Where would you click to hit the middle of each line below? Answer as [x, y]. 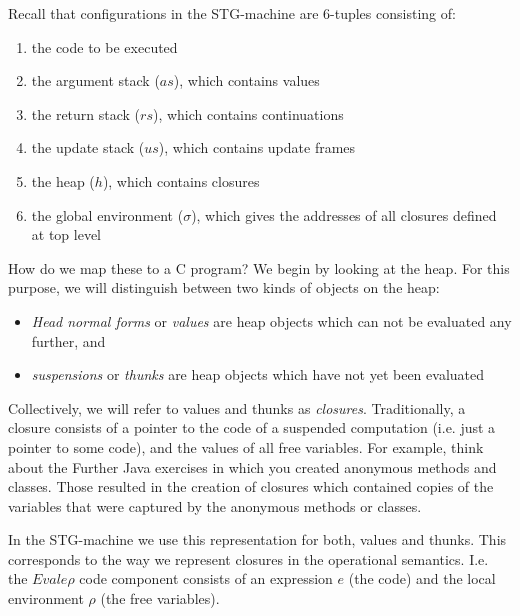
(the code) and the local [422, 578]
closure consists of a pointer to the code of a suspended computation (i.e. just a [252, 427]
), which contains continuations [248, 113]
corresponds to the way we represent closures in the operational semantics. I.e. [248, 558]
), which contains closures [181, 180]
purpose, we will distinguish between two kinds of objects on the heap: [224, 287]
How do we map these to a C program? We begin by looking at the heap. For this [259, 267]
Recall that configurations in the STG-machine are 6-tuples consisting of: [232, 13]
